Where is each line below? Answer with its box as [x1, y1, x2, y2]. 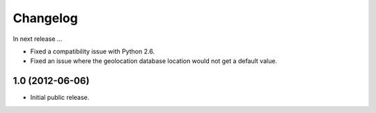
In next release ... [13, 35, 63, 43]
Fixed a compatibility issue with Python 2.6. [30, 47, 155, 55]
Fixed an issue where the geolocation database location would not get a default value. [30, 57, 278, 65]
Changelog [13, 10, 78, 26]
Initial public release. [30, 94, 90, 102]
